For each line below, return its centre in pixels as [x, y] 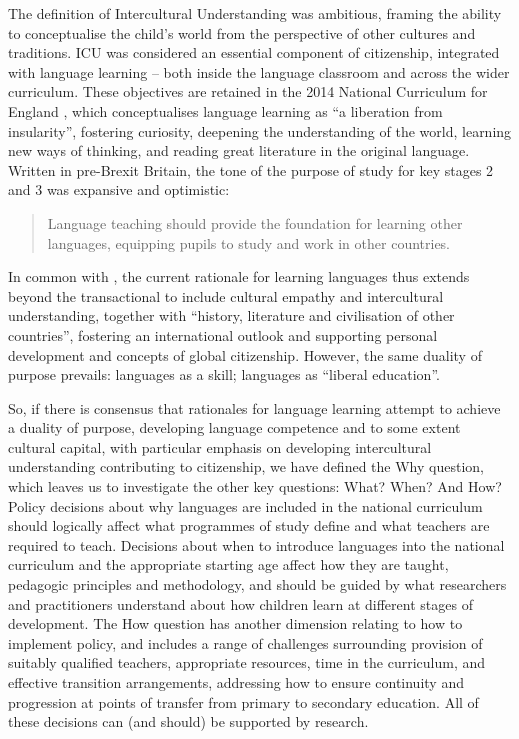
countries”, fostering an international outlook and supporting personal [223, 334]
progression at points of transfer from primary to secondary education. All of [243, 701]
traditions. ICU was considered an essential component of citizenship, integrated [254, 52]
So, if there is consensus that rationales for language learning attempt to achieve [254, 407]
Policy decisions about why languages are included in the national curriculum [245, 505]
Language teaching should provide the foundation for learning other [255, 222]
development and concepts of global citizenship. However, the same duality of [245, 354]
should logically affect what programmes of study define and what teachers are [249, 525]
